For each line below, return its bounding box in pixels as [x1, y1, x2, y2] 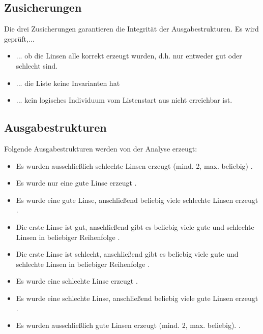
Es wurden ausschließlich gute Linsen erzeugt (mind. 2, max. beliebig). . [16, 320, 241, 330]
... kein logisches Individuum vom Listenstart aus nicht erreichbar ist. [16, 95, 232, 105]
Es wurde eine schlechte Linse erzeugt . [16, 276, 138, 286]
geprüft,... [4, 33, 35, 44]
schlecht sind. [16, 60, 58, 71]
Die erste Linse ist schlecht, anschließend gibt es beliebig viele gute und [16, 249, 239, 259]
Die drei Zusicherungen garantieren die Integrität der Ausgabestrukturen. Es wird [4, 23, 259, 34]
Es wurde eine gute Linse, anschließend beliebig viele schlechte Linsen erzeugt [16, 194, 258, 205]
